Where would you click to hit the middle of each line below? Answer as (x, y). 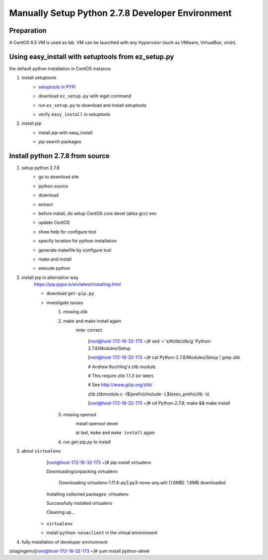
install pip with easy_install (66, 132)
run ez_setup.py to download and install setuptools (92, 105)
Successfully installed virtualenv (79, 503)
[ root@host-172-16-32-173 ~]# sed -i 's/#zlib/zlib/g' (141, 341)
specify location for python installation (77, 241)
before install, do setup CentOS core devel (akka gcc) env (98, 213)
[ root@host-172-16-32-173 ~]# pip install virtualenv (99, 462)
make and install (55, 259)
